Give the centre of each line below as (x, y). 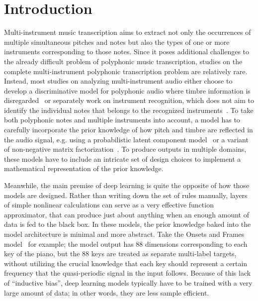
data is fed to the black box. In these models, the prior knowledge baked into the (128, 224)
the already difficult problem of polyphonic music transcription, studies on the (123, 61)
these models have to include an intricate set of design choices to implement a (123, 158)
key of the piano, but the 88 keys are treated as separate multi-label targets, (120, 253)
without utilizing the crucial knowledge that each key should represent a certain (126, 263)
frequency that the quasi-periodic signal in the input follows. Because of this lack (128, 273)
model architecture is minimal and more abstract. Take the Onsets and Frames (124, 234)
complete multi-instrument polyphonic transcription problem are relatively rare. (126, 71)
